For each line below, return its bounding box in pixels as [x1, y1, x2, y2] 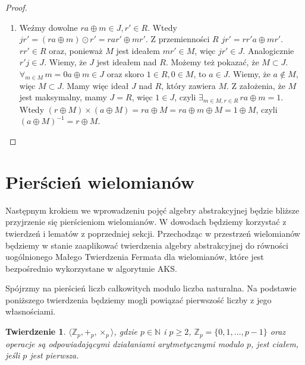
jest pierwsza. [30, 349, 79, 361]
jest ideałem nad [96, 56, 157, 68]
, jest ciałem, [251, 337, 299, 350]
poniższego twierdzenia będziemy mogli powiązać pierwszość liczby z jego [5, 293, 272, 306]
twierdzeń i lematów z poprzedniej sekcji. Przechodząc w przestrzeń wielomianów [5, 227, 300, 239]
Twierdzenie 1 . [5, 325, 66, 338]
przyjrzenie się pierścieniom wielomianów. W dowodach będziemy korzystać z [5, 215, 287, 228]
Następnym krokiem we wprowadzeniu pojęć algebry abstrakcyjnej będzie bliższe [5, 204, 300, 216]
